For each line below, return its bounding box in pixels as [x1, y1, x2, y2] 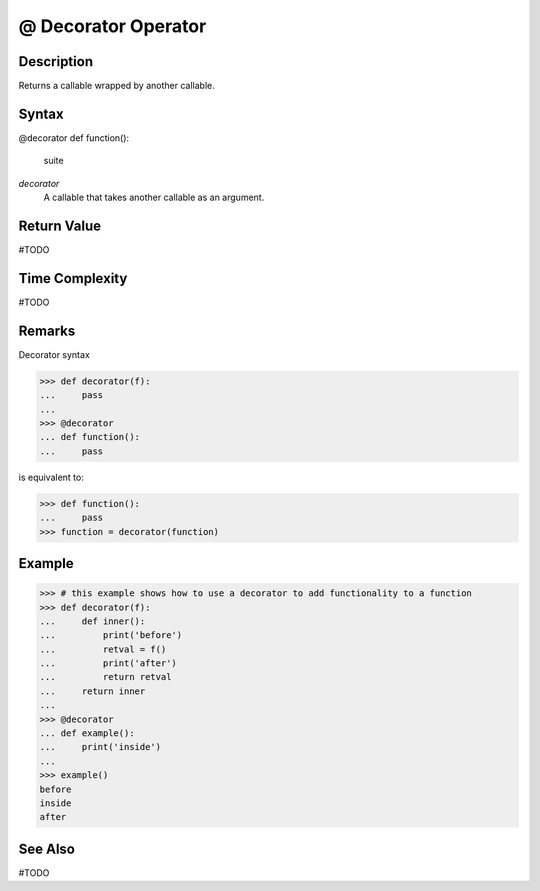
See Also [18, 840, 75, 857]
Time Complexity [18, 270, 128, 287]
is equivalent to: [18, 471, 84, 483]
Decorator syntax [18, 348, 90, 360]
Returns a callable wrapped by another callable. [18, 80, 215, 92]
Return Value [18, 217, 102, 234]
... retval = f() [39, 643, 167, 655]
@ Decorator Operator [18, 15, 207, 37]
